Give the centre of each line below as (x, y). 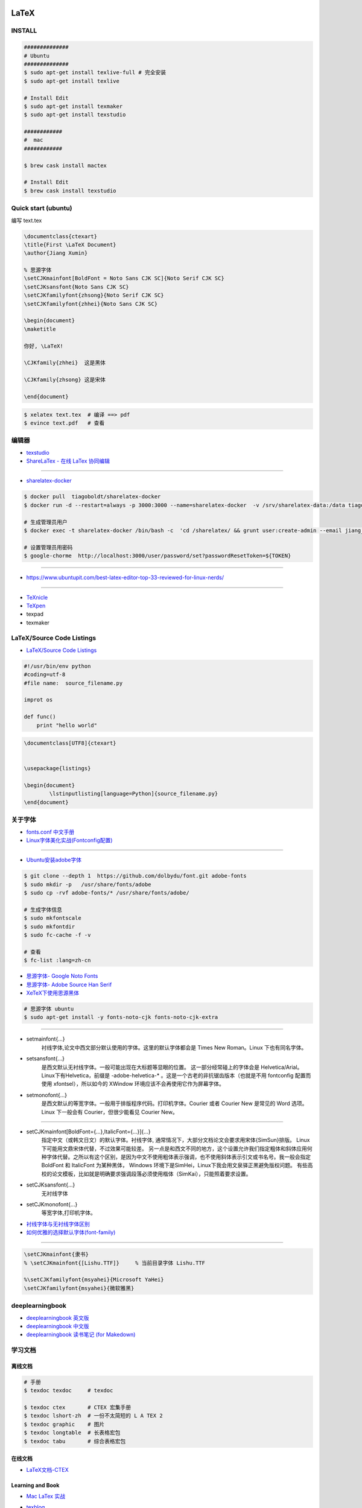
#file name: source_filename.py (73, 683)
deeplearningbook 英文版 (58, 1317)
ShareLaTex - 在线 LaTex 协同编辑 (68, 461)
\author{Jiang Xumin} (56, 253)
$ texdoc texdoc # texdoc (68, 1391)
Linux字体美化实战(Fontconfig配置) (69, 840)
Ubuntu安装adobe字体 (54, 860)
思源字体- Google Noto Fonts (62, 976)
